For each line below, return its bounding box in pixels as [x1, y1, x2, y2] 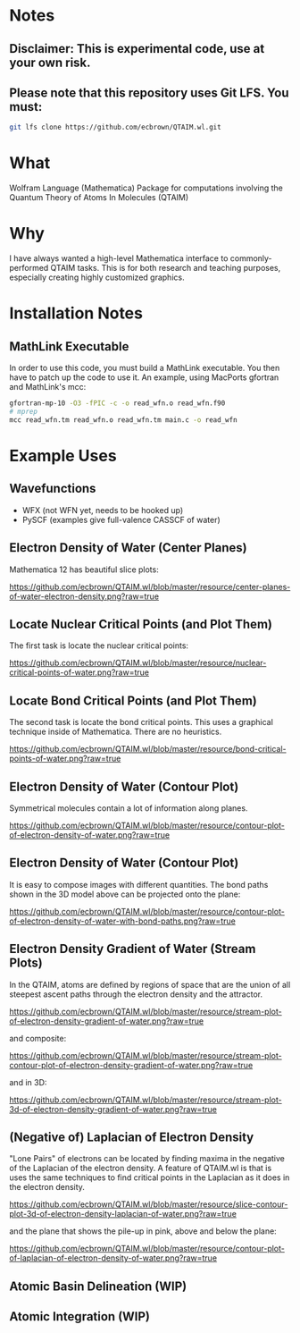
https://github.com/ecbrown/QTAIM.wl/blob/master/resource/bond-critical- [9, 744, 287, 755]
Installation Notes [9, 303, 143, 324]
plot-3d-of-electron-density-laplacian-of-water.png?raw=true [9, 1209, 237, 1219]
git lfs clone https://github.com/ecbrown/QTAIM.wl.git [9, 122, 221, 132]
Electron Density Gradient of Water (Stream [9, 941, 256, 957]
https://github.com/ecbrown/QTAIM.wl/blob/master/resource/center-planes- [9, 581, 291, 592]
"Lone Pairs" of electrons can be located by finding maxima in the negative [9, 1153, 286, 1164]
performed [9, 263, 49, 274]
